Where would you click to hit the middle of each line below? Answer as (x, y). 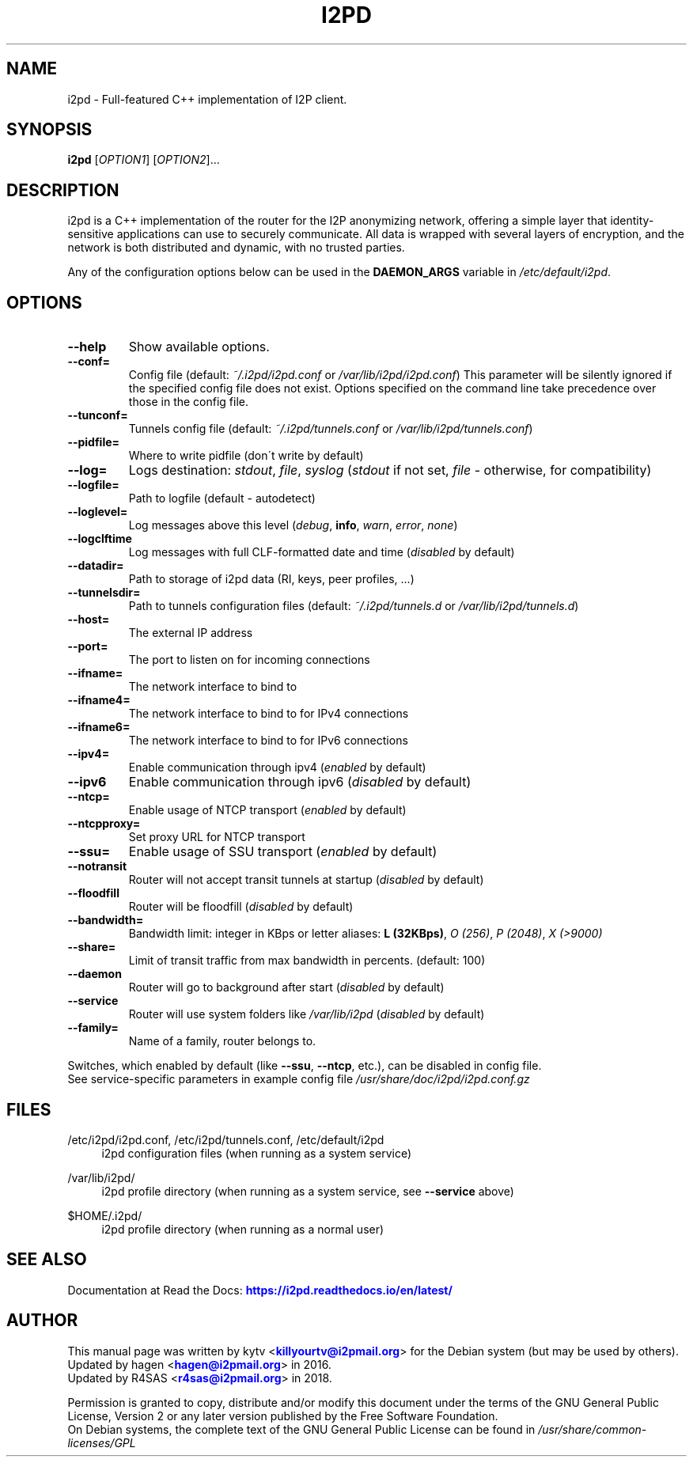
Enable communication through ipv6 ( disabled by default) (300, 782)
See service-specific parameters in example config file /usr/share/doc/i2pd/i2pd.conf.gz (299, 1079)
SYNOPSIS (49, 130)
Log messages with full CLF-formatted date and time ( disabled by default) (322, 552)
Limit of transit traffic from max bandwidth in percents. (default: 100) (307, 961)
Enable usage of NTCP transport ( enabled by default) (267, 810)
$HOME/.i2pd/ (105, 1215)
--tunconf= (98, 415)
